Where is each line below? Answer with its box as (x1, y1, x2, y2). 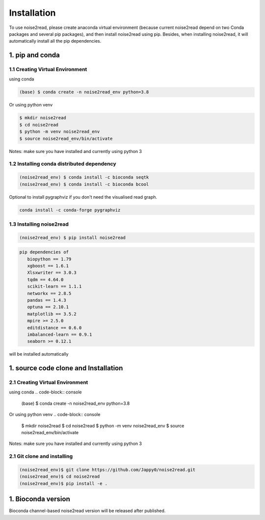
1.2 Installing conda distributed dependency (9, 160, 116, 167)
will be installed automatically (9, 351, 69, 357)
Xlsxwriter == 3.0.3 (27, 270, 77, 276)
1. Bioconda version (9, 495, 71, 503)
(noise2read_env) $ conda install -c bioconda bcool (19, 182, 149, 187)
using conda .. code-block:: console (9, 389, 82, 395)
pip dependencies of (19, 249, 69, 255)
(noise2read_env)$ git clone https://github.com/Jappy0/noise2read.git (19, 467, 196, 472)
